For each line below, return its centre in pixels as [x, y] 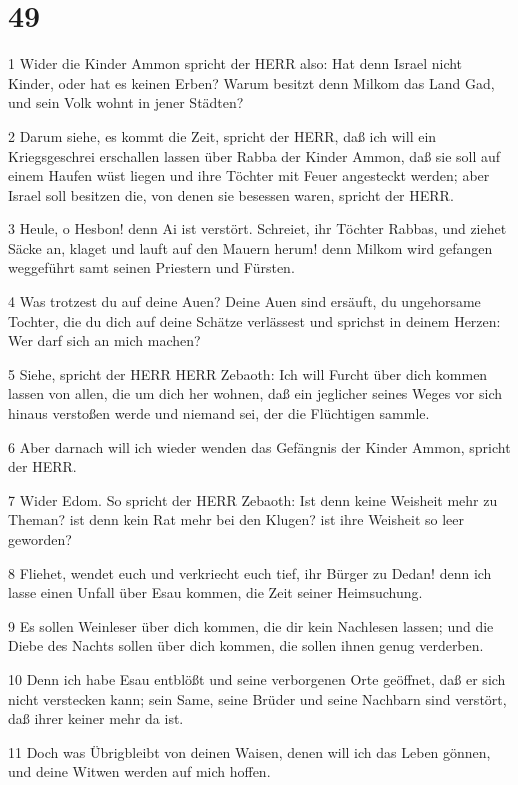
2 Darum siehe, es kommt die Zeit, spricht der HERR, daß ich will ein [222, 135]
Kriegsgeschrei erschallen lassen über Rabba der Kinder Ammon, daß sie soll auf [254, 155]
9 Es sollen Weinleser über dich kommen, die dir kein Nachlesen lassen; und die [251, 625]
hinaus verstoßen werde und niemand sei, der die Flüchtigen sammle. [219, 413]
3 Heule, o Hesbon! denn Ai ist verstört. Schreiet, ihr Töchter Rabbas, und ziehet [257, 228]
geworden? [40, 539]
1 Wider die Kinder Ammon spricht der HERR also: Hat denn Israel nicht [235, 63]
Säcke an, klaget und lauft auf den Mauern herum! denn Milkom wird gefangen [250, 247]
